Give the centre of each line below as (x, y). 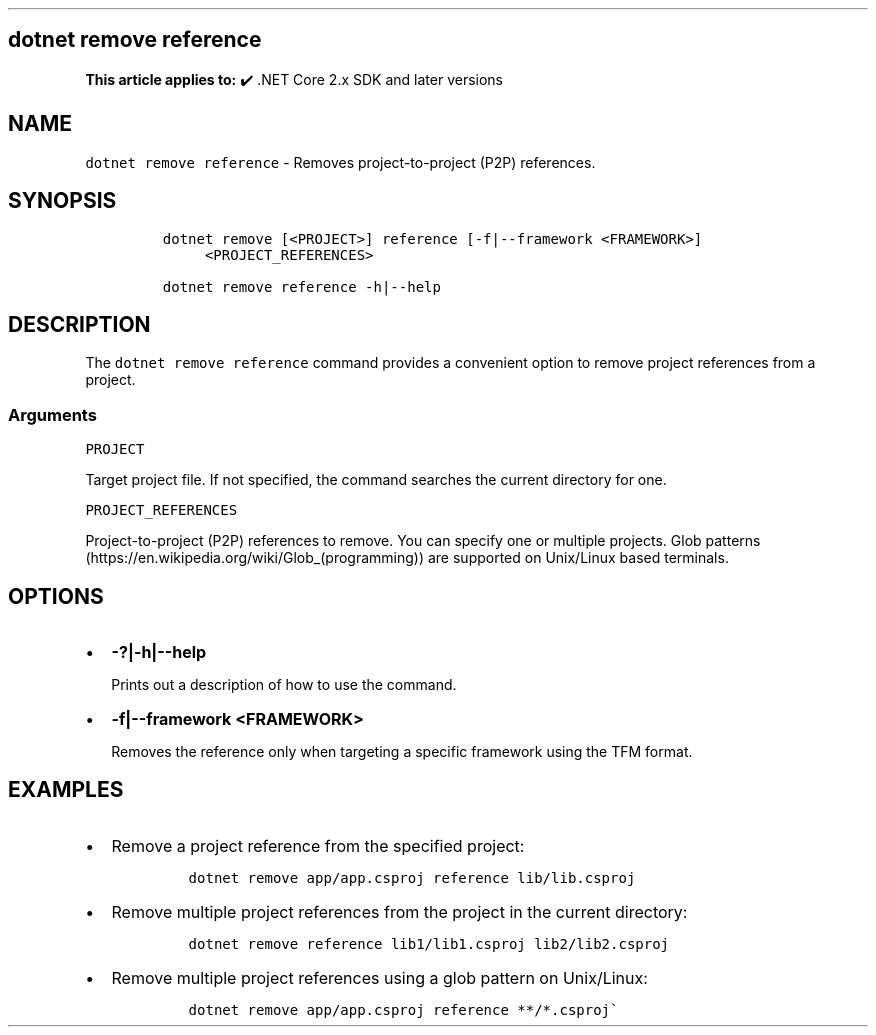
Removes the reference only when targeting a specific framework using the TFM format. (402, 751)
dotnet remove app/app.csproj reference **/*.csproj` (403, 1009)
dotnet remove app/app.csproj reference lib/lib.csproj (412, 877)
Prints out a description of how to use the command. (284, 684)
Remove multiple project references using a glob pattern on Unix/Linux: (379, 977)
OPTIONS (56, 596)
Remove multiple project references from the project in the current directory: (399, 911)
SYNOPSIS (62, 201)
